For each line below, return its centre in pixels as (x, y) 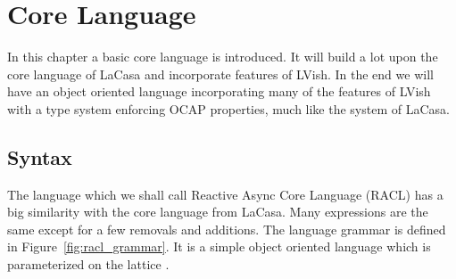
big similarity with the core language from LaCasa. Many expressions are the (218, 212)
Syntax (40, 156)
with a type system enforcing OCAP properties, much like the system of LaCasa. (228, 108)
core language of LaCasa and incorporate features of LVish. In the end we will (220, 74)
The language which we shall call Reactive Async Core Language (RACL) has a (225, 194)
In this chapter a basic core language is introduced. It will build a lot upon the (223, 57)
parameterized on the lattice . (88, 264)
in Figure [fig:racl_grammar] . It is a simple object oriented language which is (219, 246)
